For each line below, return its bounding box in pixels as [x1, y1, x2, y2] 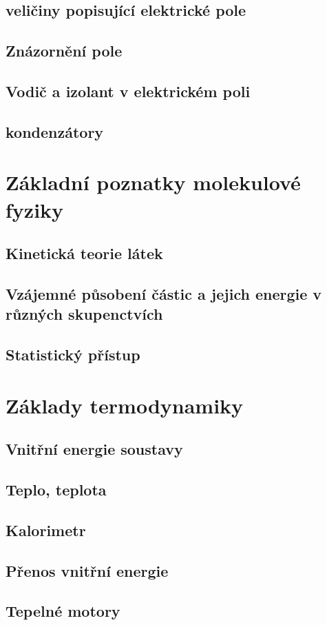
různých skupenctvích [6, 303, 163, 325]
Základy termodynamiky [6, 391, 244, 419]
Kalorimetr [6, 519, 86, 540]
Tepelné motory [6, 600, 120, 622]
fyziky [6, 195, 64, 223]
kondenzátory [6, 121, 104, 142]
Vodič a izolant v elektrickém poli [6, 80, 251, 101]
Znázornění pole [6, 40, 123, 61]
